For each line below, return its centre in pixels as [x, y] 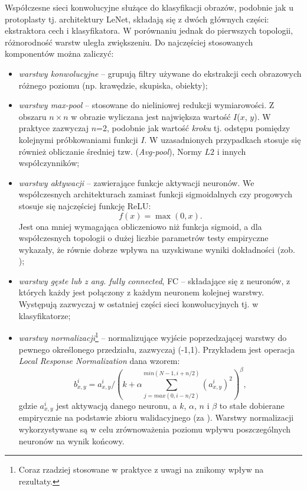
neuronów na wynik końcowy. [71, 440]
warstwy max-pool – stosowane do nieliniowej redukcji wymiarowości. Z [146, 105]
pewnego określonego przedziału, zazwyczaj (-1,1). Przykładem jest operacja [157, 349]
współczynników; [49, 163]
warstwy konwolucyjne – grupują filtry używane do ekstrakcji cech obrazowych [160, 73]
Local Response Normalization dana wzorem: [99, 361]
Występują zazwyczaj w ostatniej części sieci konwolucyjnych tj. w [138, 304]
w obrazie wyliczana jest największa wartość [151, 116]
